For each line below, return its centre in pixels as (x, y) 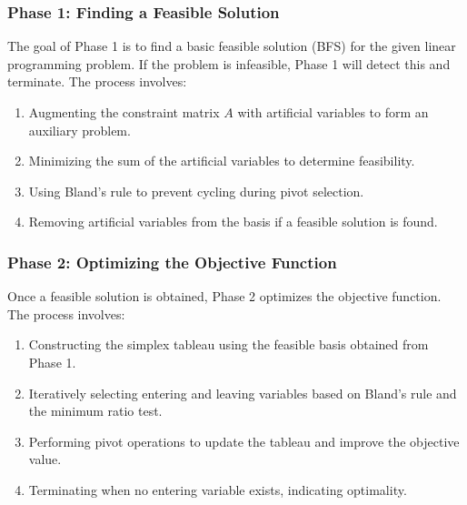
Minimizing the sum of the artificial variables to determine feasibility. (222, 161)
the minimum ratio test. (95, 411)
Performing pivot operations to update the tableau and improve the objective (244, 441)
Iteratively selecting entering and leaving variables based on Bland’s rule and (243, 393)
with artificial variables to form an (333, 112)
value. (45, 459)
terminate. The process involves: (97, 81)
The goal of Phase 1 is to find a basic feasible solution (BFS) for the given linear (232, 46)
